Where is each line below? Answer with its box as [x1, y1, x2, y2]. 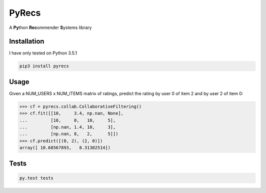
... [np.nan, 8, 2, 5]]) [19, 131, 118, 137]
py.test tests [19, 175, 54, 181]
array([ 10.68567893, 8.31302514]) [19, 145, 111, 151]
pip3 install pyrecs [19, 63, 69, 69]
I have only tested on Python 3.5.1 [9, 50, 77, 56]
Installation [9, 37, 44, 46]
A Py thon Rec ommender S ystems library [9, 25, 92, 30]
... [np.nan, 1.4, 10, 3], [19, 124, 116, 130]
